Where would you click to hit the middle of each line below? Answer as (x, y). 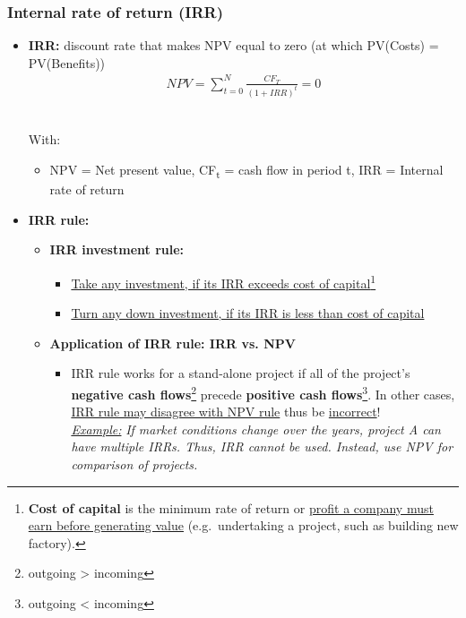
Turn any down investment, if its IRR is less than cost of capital (248, 313)
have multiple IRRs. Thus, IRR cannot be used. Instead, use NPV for (262, 446)
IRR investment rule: (117, 249)
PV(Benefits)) (67, 62)
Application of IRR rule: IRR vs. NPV (173, 343)
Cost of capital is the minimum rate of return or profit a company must (231, 507)
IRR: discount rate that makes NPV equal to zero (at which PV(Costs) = (233, 45)
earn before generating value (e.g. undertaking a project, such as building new (243, 525)
